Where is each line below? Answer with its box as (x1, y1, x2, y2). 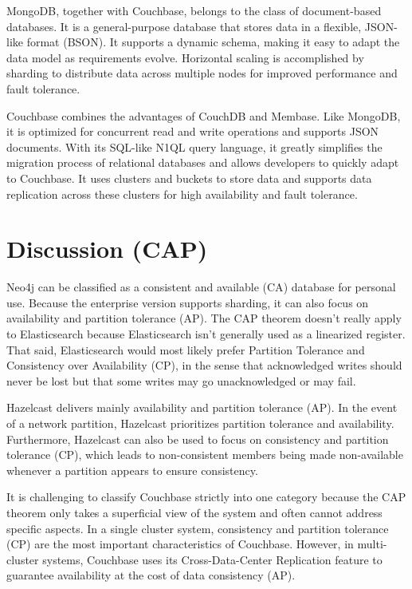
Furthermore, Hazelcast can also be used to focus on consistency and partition (6, 430, 389, 447)
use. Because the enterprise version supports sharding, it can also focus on (6, 294, 369, 310)
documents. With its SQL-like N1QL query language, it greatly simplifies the (6, 138, 383, 155)
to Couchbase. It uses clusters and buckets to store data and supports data (6, 169, 372, 186)
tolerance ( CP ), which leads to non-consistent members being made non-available (6, 446, 403, 463)
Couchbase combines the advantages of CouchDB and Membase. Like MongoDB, (6, 107, 401, 124)
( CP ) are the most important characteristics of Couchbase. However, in (6, 536, 354, 552)
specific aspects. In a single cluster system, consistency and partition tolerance (6, 520, 389, 536)
